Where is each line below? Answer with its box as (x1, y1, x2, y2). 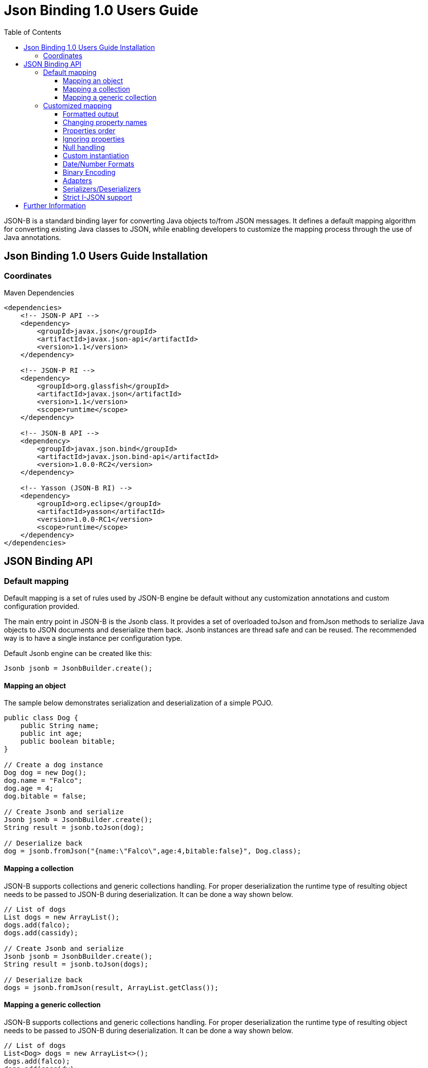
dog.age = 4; (4, 784, 54, 793)
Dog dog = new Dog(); (4, 769, 87, 777)
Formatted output (63, 109, 119, 118)
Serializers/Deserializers (63, 184, 141, 193)
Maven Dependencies (4, 288, 74, 297)
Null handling (63, 143, 105, 151)
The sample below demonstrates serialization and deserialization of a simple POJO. (4, 699, 273, 707)
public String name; (20, 722, 99, 730)
